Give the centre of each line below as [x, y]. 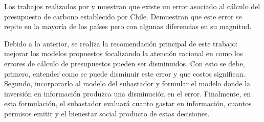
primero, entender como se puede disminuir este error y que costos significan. [125, 73]
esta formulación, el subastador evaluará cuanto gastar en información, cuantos [128, 103]
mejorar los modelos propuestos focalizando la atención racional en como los [124, 53]
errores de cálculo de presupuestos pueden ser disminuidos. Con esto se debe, [125, 63]
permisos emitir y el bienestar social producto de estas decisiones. [107, 113]
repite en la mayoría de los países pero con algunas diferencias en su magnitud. [128, 26]
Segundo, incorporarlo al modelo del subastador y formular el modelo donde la [127, 83]
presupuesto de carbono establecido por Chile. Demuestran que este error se [123, 16]
